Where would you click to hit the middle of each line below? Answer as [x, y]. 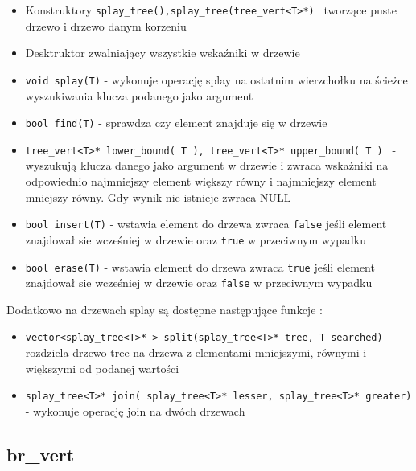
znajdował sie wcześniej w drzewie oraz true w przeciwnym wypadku [196, 239]
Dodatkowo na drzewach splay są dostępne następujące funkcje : [165, 309]
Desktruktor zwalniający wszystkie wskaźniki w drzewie [163, 53]
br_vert [41, 454]
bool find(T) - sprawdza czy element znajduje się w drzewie [176, 123]
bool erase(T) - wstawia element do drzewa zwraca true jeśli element [200, 266]
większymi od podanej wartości [102, 368]
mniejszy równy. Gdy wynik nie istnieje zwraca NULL [158, 197]
